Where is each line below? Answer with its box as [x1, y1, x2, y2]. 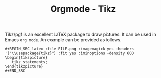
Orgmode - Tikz [50, 3, 116, 15]
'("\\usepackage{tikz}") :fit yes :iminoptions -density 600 [5, 51, 134, 56]
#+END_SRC [5, 68, 26, 73]
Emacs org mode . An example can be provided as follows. [5, 37, 122, 43]
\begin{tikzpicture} [5, 55, 48, 60]
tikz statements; [11, 60, 48, 65]
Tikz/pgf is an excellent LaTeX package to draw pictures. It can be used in [5, 31, 156, 38]
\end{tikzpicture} [5, 64, 43, 69]
